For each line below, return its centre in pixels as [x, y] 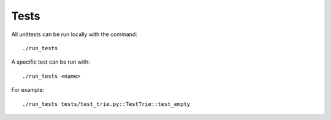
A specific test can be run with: [51, 62]
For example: [28, 90]
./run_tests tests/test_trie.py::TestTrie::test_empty [106, 104]
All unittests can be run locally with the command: [74, 34]
